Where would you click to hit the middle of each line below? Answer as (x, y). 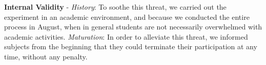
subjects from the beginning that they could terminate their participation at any (131, 46)
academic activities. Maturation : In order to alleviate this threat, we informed (126, 36)
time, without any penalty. (46, 56)
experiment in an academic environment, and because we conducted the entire (127, 17)
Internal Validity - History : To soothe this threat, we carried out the (115, 7)
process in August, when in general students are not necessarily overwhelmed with (133, 27)
